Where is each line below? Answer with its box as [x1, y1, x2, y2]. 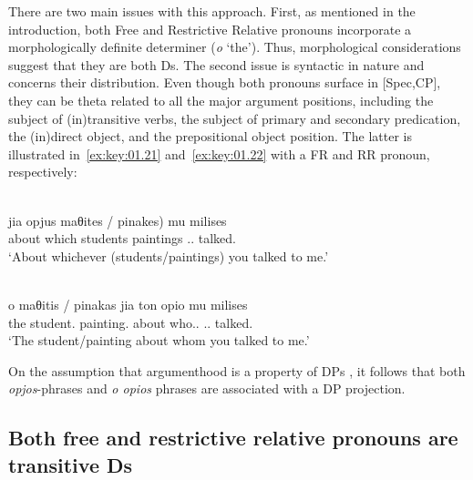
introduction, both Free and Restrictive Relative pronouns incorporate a [8, 19, 412, 38]
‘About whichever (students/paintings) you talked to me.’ [8, 246, 329, 265]
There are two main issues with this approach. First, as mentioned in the [8, 2, 416, 20]
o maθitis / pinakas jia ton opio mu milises [8, 294, 248, 313]
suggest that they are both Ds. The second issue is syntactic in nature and [8, 55, 425, 74]
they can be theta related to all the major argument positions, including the [8, 90, 434, 109]
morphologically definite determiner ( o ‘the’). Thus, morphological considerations [8, 37, 461, 56]
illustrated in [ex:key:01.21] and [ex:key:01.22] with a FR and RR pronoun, [8, 144, 430, 163]
